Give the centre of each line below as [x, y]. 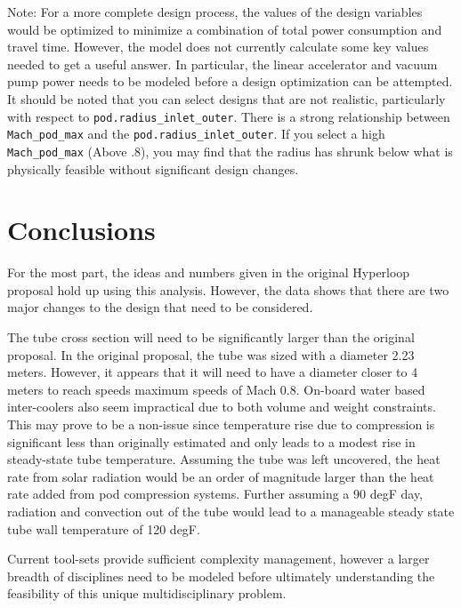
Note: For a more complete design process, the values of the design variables [215, 12]
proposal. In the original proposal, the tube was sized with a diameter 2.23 [211, 354]
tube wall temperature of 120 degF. [104, 528]
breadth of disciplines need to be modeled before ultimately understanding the [221, 576]
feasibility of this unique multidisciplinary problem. [147, 593]
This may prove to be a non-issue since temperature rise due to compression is [221, 424]
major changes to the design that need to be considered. [160, 307]
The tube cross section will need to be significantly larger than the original [211, 337]
